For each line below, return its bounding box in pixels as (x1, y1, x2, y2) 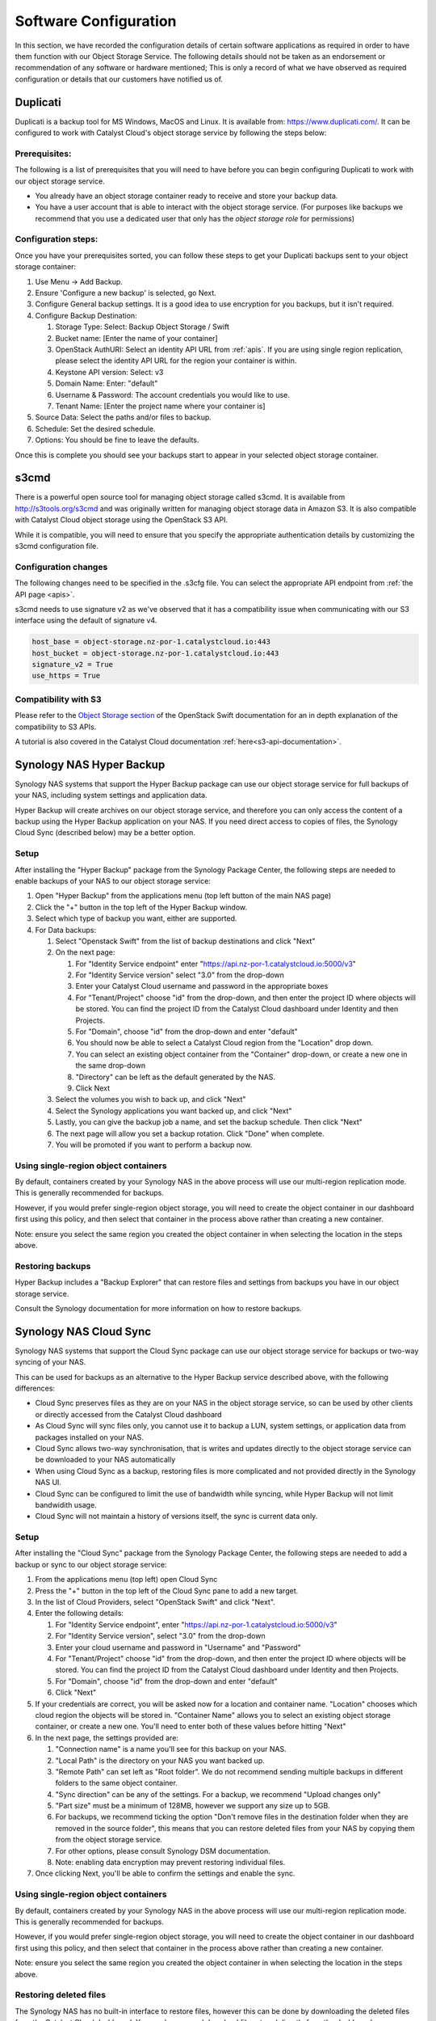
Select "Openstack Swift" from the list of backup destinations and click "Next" (55, 936, 316, 946)
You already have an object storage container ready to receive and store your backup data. (35, 191, 338, 200)
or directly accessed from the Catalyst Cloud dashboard (35, 1409, 222, 1419)
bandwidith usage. (35, 1500, 97, 1509)
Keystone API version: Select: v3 (55, 367, 164, 377)
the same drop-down (75, 1061, 146, 1070)
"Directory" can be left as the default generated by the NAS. (75, 1072, 276, 1082)
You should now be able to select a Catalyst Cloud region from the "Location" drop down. (75, 1038, 373, 1048)
